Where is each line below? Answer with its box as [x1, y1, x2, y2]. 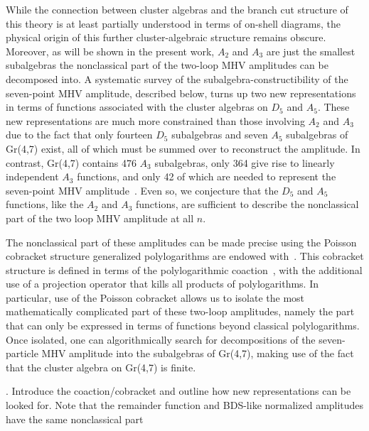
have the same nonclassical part [6, 411, 144, 426]
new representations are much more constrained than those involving [6, 113, 305, 128]
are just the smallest [266, 43, 355, 58]
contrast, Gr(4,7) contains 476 [6, 155, 137, 170]
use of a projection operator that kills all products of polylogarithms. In [6, 276, 319, 291]
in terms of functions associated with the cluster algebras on [6, 99, 268, 114]
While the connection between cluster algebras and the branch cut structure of [6, 2, 348, 16]
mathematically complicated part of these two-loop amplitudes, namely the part [6, 304, 355, 319]
